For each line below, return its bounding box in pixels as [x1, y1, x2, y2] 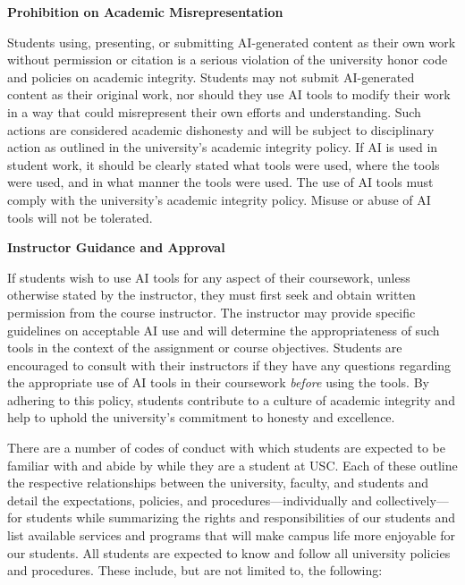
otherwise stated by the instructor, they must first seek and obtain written [7, 285, 416, 304]
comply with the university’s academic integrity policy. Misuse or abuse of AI [7, 190, 431, 208]
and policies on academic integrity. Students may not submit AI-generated [7, 67, 415, 86]
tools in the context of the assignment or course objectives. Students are [7, 338, 402, 357]
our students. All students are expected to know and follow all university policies [7, 543, 451, 562]
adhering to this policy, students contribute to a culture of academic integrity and [7, 390, 455, 409]
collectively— [376, 490, 449, 509]
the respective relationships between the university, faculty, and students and [7, 473, 429, 492]
